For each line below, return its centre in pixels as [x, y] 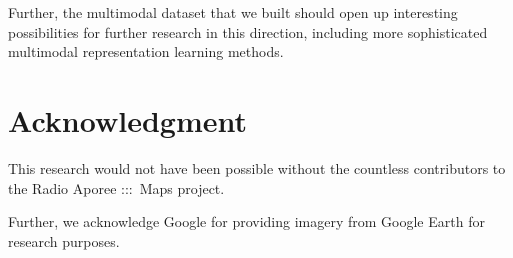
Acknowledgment [127, 119]
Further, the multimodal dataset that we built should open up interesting [233, 12]
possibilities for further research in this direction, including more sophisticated [248, 31]
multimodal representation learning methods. [146, 51]
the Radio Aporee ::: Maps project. [116, 187]
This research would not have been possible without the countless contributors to [257, 167]
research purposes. [64, 240]
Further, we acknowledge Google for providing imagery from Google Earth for [246, 221]
